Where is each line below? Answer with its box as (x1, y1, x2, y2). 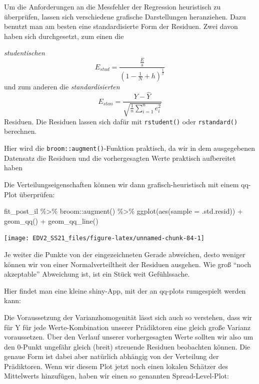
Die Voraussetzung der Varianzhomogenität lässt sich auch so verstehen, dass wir (4, 312, 252, 322)
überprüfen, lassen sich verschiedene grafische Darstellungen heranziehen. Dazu (4, 11, 246, 21)
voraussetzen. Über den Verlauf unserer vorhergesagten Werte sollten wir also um (4, 332, 253, 342)
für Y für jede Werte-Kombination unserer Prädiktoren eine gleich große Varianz (4, 322, 250, 332)
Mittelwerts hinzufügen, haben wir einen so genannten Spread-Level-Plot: (4, 371, 229, 381)
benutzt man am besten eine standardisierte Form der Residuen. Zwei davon (4, 21, 238, 31)
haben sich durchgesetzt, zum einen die (4, 30, 124, 41)
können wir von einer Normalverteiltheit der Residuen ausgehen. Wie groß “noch (4, 259, 251, 269)
